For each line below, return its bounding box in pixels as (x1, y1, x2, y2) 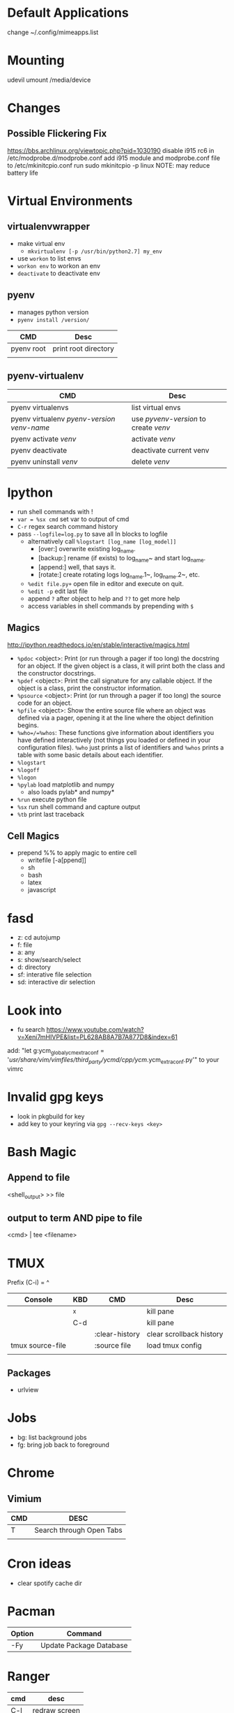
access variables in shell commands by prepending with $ (27, 602, 194, 610)
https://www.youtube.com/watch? (46, 1026, 144, 1034)
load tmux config (146, 1341, 202, 1350)
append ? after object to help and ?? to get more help (27, 594, 180, 602)
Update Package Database (40, 1640, 128, 1650)
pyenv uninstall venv (10, 456, 78, 466)
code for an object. (17, 699, 72, 707)
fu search (17, 1026, 45, 1034)
